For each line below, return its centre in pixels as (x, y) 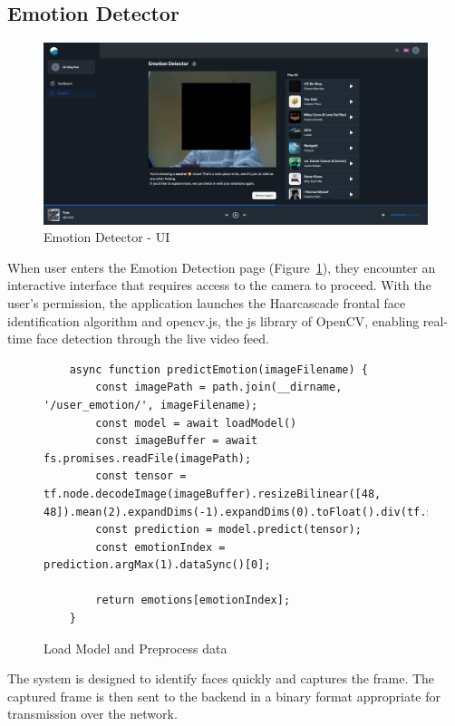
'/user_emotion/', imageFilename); (151, 405)
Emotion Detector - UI (107, 237)
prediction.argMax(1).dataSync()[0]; (157, 565)
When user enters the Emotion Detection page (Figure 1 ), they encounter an (222, 267)
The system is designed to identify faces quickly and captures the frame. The (221, 678)
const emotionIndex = (160, 547)
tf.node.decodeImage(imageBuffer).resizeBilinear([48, (213, 494)
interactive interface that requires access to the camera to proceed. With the (219, 285)
